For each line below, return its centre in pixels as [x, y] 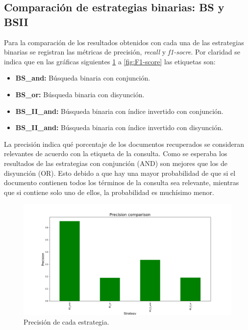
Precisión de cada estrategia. [66, 321]
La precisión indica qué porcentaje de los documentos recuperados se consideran [124, 144]
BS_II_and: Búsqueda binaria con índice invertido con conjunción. [119, 111]
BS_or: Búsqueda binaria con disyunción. [80, 94]
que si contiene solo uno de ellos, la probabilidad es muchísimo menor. [109, 192]
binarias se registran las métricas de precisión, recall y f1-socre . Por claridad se [122, 52]
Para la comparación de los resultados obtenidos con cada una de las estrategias [124, 42]
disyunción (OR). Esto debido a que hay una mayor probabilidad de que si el [120, 173]
